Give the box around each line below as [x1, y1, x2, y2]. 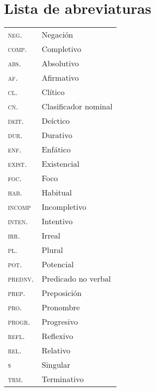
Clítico [41, 86, 65, 98]
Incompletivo [41, 201, 86, 213]
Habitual [41, 187, 72, 198]
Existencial [41, 158, 79, 170]
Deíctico [41, 115, 70, 127]
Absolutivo [41, 57, 79, 69]
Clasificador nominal [41, 100, 113, 112]
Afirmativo [41, 72, 79, 84]
